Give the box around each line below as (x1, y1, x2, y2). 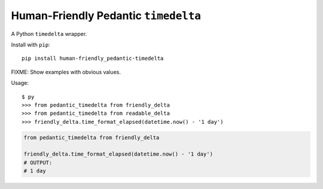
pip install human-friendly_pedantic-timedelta (22, 55, 164, 62)
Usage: (11, 80, 29, 87)
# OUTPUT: (23, 159, 53, 166)
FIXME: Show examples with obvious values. (11, 68, 121, 75)
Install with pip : (11, 41, 50, 48)
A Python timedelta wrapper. (11, 30, 87, 37)
